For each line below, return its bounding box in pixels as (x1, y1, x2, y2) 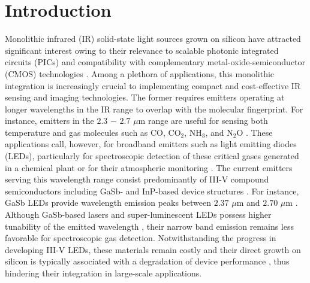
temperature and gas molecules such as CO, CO (5, 126, 181, 138)
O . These (236, 126, 273, 138)
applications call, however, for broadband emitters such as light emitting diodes (5, 138, 297, 150)
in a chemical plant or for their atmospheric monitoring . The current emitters (5, 161, 293, 174)
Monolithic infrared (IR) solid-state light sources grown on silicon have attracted (5, 32, 301, 45)
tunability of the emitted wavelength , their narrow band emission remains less (5, 220, 294, 232)
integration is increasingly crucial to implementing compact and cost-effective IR (5, 79, 301, 92)
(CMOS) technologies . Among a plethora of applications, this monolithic (5, 67, 275, 80)
